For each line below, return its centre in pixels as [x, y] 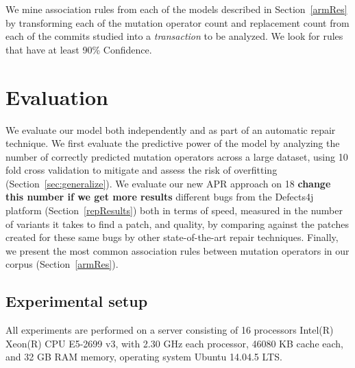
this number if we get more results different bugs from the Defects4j [160, 197]
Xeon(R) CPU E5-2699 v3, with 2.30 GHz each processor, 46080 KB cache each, [174, 343]
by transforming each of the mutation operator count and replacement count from [177, 22]
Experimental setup [77, 301]
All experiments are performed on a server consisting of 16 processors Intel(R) [170, 330]
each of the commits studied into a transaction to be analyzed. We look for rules [174, 36]
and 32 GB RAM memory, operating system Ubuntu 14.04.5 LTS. [144, 357]
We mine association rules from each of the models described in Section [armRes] [176, 9]
